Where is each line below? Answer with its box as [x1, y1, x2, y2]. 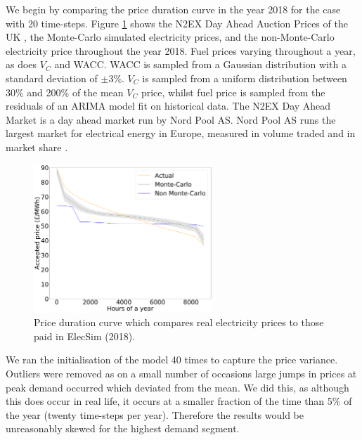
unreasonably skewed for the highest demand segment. [6, 421, 240, 436]
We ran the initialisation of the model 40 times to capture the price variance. [6, 352, 338, 367]
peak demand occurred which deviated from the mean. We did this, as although [6, 380, 349, 394]
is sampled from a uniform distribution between [142, 70, 347, 85]
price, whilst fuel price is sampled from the [141, 84, 325, 99]
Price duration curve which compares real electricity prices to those [34, 315, 324, 330]
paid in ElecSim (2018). [34, 328, 136, 343]
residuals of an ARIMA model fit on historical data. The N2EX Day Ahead [6, 98, 331, 113]
